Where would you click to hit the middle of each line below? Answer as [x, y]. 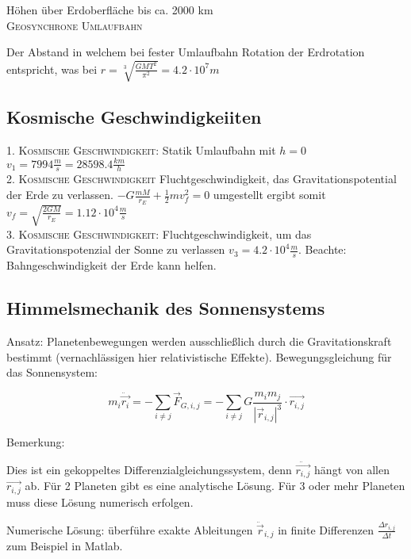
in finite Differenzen [326, 529]
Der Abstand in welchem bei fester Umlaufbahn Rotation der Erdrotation [186, 52]
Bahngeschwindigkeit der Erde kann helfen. [111, 265]
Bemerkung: [36, 442]
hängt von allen [352, 470]
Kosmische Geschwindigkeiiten [134, 116]
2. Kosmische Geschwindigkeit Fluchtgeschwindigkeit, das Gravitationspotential [202, 179]
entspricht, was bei [52, 69]
